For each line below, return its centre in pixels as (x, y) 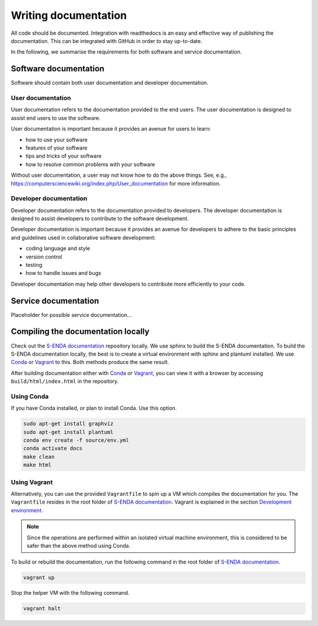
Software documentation (58, 69)
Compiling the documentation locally (80, 332)
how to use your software (57, 140)
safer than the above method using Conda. (79, 545)
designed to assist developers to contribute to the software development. (100, 218)
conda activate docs (53, 448)
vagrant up (39, 578)
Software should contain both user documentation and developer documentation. (110, 83)
